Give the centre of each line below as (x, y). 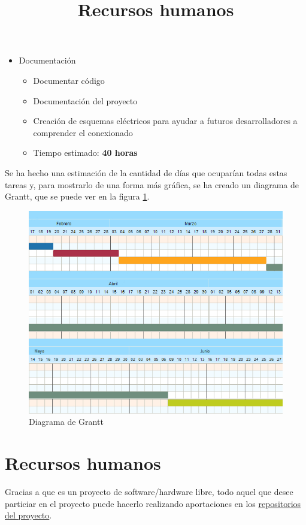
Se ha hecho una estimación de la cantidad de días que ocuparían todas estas (146, 172)
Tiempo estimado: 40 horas (85, 153)
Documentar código (69, 80)
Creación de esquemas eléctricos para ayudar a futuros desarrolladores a (165, 121)
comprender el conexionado (83, 132)
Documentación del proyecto (85, 100)
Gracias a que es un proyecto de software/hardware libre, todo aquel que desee (149, 492)
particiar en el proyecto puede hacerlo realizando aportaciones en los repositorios (153, 503)
